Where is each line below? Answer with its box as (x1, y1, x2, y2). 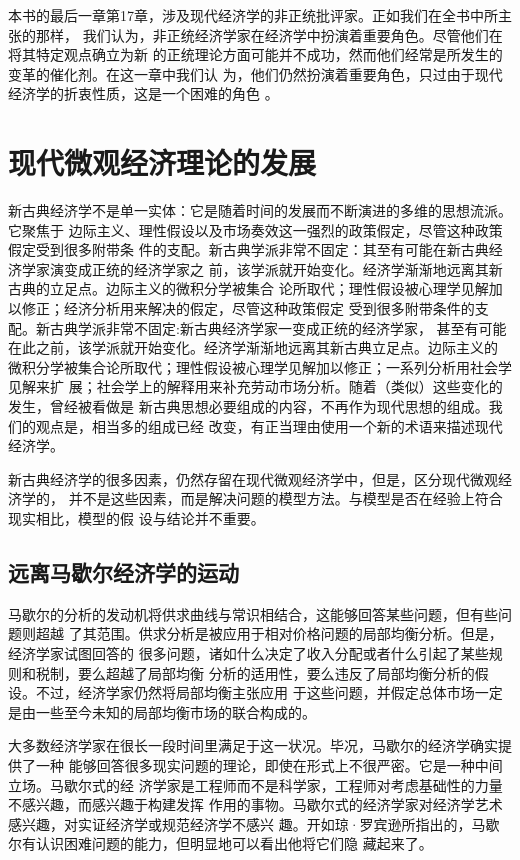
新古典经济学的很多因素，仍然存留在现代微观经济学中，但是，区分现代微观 (8, 468, 498, 489)
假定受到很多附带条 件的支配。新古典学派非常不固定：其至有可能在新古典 (8, 239, 489, 260)
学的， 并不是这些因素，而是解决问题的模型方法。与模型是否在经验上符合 (21, 488, 503, 509)
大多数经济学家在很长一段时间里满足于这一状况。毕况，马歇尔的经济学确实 (8, 735, 498, 756)
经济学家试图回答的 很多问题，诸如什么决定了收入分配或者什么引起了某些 (8, 642, 489, 663)
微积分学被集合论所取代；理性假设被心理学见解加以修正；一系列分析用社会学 (8, 356, 512, 377)
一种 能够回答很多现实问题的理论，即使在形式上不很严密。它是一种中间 (35, 754, 503, 775)
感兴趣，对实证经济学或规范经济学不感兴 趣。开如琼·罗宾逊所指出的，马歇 (8, 813, 500, 834)
